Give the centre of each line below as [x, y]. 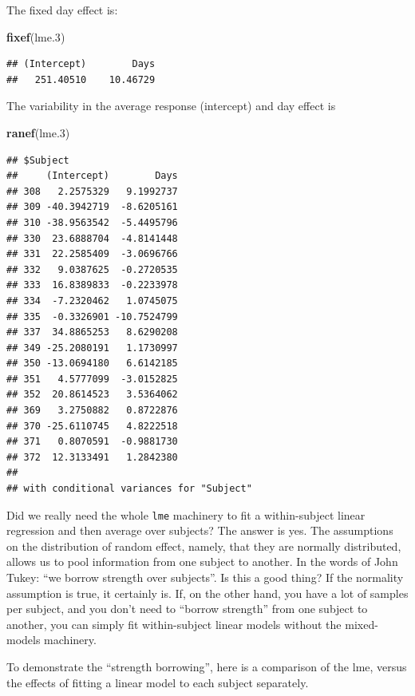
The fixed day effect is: [62, 10]
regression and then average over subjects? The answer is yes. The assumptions [200, 530]
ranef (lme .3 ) [38, 132]
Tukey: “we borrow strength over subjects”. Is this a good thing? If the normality [205, 577]
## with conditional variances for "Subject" [129, 489]
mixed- [362, 624]
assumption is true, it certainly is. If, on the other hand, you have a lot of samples [207, 593]
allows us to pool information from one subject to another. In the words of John [202, 562]
